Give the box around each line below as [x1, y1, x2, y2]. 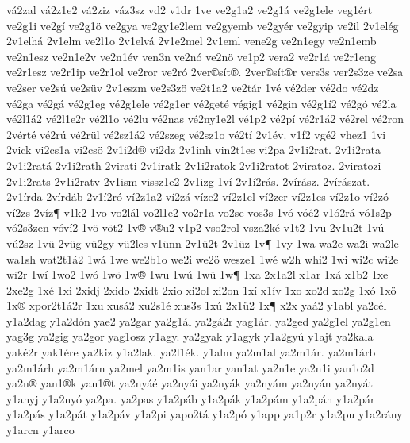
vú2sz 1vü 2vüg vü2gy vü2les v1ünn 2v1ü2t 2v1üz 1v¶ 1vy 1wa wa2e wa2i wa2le [6, 234, 399, 251]
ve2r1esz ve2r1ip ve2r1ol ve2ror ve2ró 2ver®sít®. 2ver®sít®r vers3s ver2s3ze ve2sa [6, 64, 404, 80]
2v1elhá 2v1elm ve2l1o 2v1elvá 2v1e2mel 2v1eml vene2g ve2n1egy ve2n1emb [6, 33, 377, 49]
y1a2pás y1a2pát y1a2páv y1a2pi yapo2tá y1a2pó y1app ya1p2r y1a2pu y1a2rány [6, 406, 403, 422]
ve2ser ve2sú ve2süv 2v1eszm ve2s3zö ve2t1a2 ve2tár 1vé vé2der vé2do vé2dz [6, 79, 379, 95]
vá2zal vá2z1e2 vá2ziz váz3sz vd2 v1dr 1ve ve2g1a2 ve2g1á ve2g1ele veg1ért [6, 2, 373, 17]
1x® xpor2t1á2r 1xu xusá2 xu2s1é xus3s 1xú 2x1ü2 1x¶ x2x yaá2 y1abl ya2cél [6, 297, 387, 314]
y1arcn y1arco [6, 422, 75, 438]
